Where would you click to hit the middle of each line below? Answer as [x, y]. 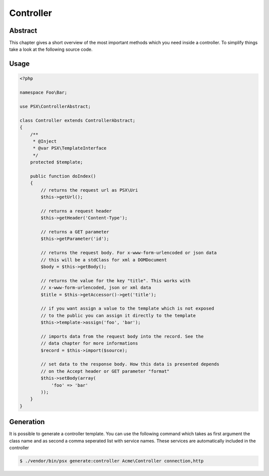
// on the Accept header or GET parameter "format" [105, 371]
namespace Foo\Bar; [43, 93]
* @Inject [45, 141]
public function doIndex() [63, 176]
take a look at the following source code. [51, 49]
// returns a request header [76, 211]
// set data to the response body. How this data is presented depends [130, 364]
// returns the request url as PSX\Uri [89, 190]
